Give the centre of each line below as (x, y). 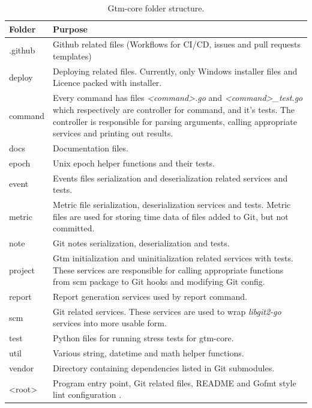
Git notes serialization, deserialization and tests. (141, 243)
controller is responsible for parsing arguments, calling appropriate (175, 121)
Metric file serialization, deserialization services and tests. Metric (172, 205)
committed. (74, 228)
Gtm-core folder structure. (156, 8)
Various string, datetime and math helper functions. (148, 353)
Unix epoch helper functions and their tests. (134, 163)
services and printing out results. (113, 133)
